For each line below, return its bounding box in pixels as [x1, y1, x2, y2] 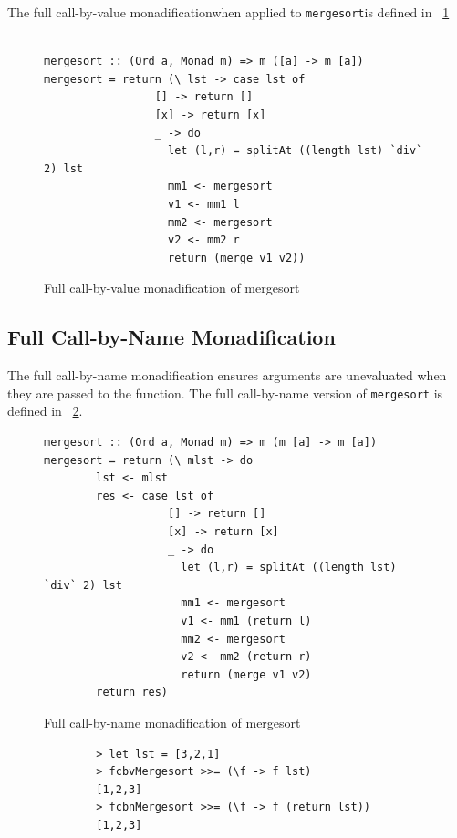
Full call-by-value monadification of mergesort [44, 278, 300, 297]
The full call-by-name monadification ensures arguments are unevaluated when [7, 366, 447, 385]
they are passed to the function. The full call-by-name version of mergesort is [7, 383, 443, 402]
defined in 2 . [7, 401, 83, 420]
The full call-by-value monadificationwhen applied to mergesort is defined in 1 [7, 3, 450, 21]
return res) [96, 686, 169, 699]
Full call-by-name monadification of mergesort [44, 712, 301, 731]
